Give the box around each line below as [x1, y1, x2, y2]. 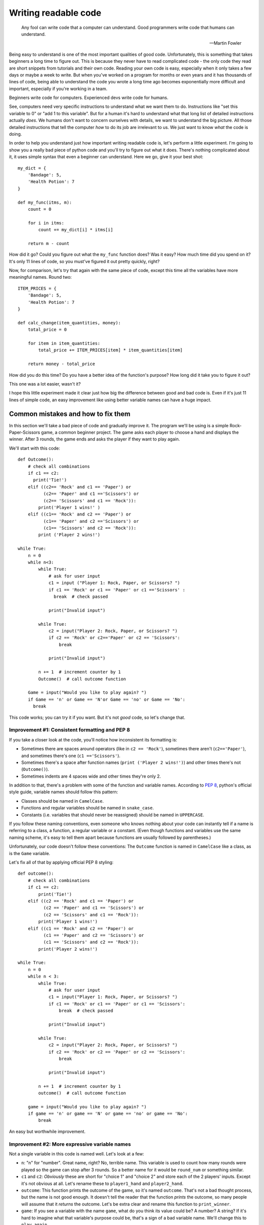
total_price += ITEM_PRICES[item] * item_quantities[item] [38, 347, 183, 353]
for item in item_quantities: [27, 341, 100, 346]
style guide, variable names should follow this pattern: [9, 789, 118, 795]
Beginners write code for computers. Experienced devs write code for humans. [9, 95, 169, 100]
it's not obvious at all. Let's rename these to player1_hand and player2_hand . [21, 1180, 183, 1186]
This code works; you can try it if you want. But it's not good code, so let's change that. [9, 714, 185, 720]
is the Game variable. [9, 850, 50, 856]
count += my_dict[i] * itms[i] [38, 227, 113, 233]
